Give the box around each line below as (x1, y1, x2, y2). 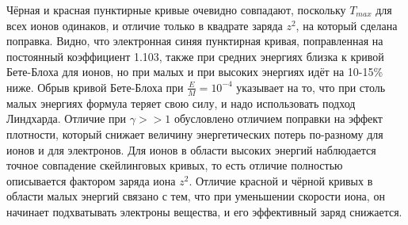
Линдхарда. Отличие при (6, 110, 127, 127)
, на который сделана (296, 17, 398, 33)
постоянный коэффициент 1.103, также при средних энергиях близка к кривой (6, 48, 384, 64)
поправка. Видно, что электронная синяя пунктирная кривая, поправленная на (6, 32, 383, 49)
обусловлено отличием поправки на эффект (174, 110, 383, 127)
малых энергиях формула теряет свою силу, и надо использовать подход (6, 94, 356, 111)
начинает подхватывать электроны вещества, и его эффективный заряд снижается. (6, 203, 402, 219)
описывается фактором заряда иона (6, 172, 176, 189)
